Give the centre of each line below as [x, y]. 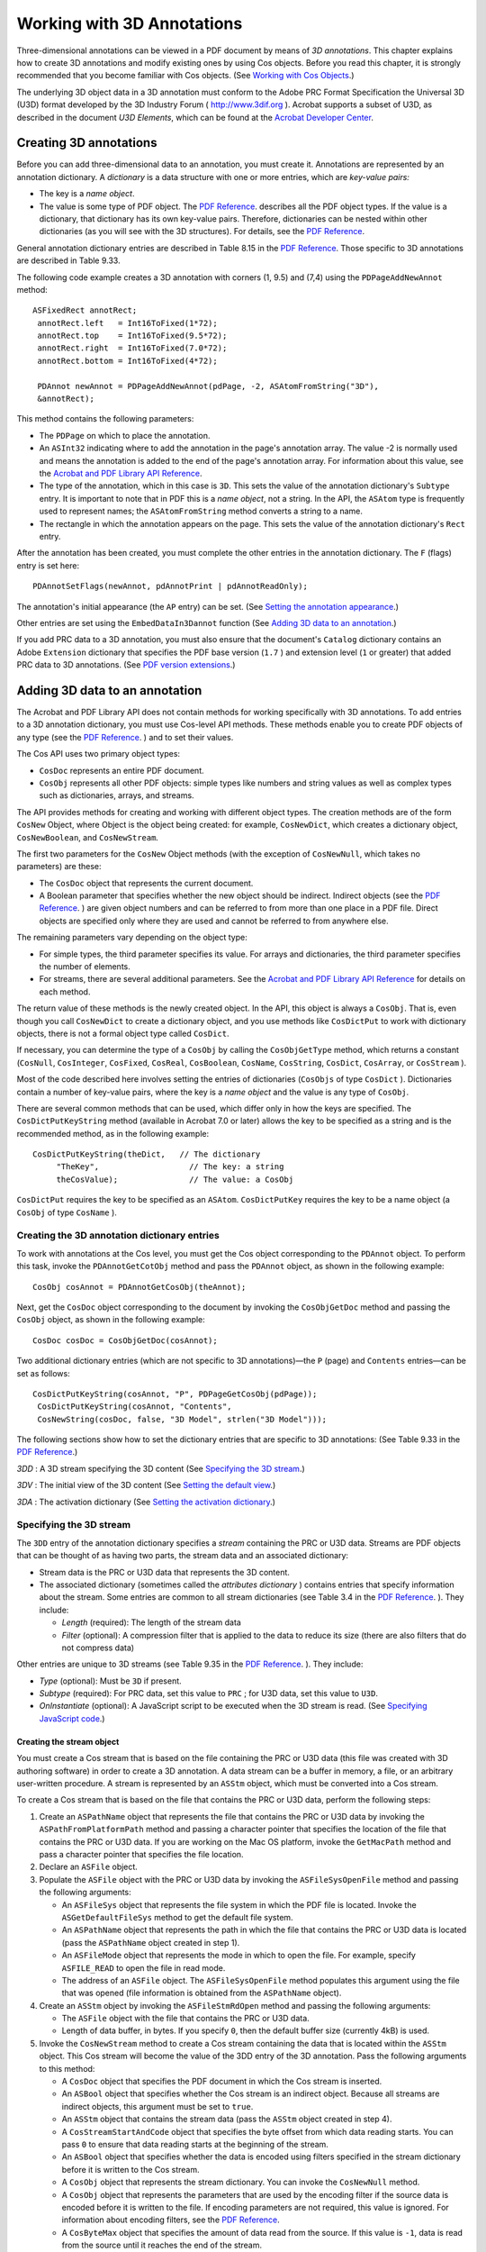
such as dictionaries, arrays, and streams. [117, 795]
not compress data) [98, 1648]
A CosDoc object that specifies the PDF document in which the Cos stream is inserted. [222, 2082]
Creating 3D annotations [87, 143]
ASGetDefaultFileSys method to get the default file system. [177, 1917]
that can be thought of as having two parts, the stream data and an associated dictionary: [183, 1556]
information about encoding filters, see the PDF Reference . [171, 2220]
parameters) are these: [59, 867]
